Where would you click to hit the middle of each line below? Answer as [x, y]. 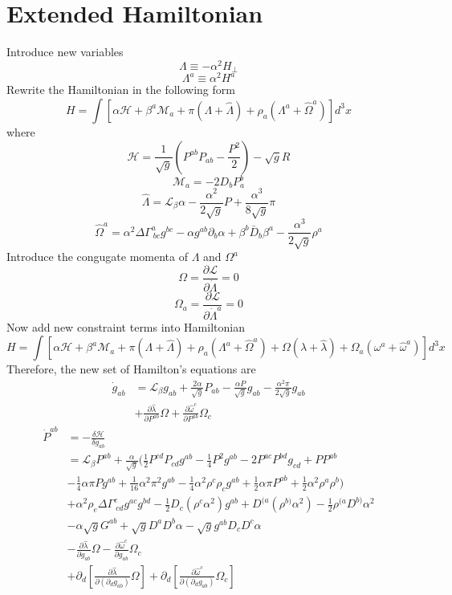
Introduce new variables [65, 52]
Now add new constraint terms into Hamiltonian [126, 326]
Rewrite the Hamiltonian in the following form [121, 90]
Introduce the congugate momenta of [97, 257]
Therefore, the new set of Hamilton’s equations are [131, 369]
